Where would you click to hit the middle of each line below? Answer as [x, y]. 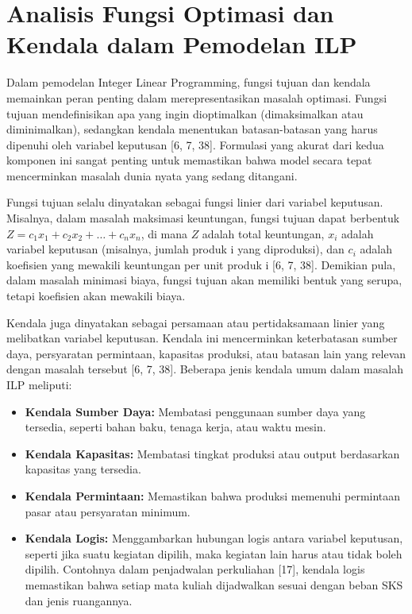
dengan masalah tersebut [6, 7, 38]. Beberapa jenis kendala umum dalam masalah [205, 369]
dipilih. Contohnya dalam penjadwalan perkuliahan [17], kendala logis [195, 569]
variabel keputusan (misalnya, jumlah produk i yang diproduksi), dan [175, 249]
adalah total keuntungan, [263, 233]
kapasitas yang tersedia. [83, 469]
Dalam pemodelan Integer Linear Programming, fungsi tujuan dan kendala [189, 82]
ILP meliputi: [39, 384]
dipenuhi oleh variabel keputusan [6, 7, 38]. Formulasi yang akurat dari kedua [195, 144]
